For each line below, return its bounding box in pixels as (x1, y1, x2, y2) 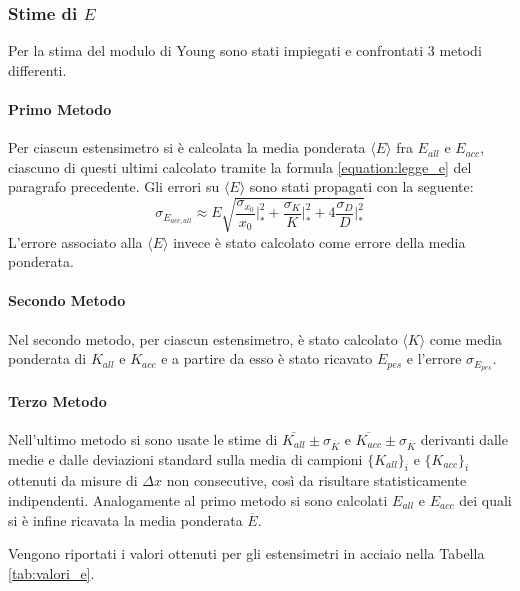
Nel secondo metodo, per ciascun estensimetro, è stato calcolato (8, 328, 398, 349)
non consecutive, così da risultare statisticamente (166, 470, 467, 491)
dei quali (459, 489, 512, 510)
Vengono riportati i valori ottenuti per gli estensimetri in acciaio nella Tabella (8, 543, 485, 564)
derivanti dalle (420, 428, 508, 449)
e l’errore (406, 348, 462, 369)
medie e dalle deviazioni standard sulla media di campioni (8, 448, 363, 469)
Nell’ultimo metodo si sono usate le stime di (8, 428, 278, 449)
